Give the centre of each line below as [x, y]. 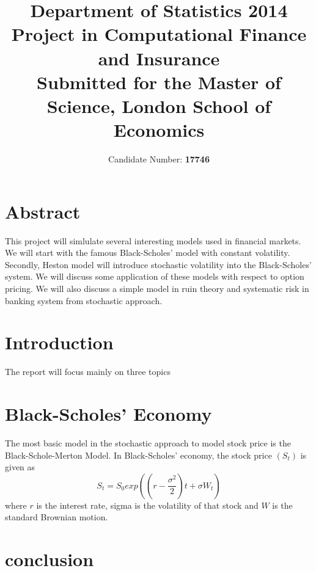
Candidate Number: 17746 [159, 159]
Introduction [59, 342]
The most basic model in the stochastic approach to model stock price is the [148, 443]
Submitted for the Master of [159, 82]
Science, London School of [159, 105]
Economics [159, 130]
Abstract [43, 211]
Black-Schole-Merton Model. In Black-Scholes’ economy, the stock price [138, 455]
